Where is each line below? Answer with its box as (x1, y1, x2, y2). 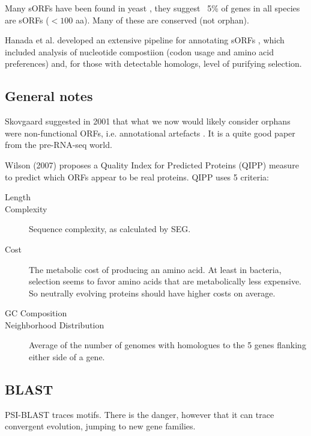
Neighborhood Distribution (5, 318, 104, 331)
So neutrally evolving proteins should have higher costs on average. (29, 286, 276, 299)
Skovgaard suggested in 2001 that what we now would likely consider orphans (5, 115, 291, 127)
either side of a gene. (29, 351, 105, 363)
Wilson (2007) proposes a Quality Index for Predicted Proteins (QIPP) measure (5, 158, 299, 171)
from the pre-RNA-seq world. (5, 138, 112, 151)
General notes (5, 87, 93, 105)
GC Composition (5, 307, 67, 319)
